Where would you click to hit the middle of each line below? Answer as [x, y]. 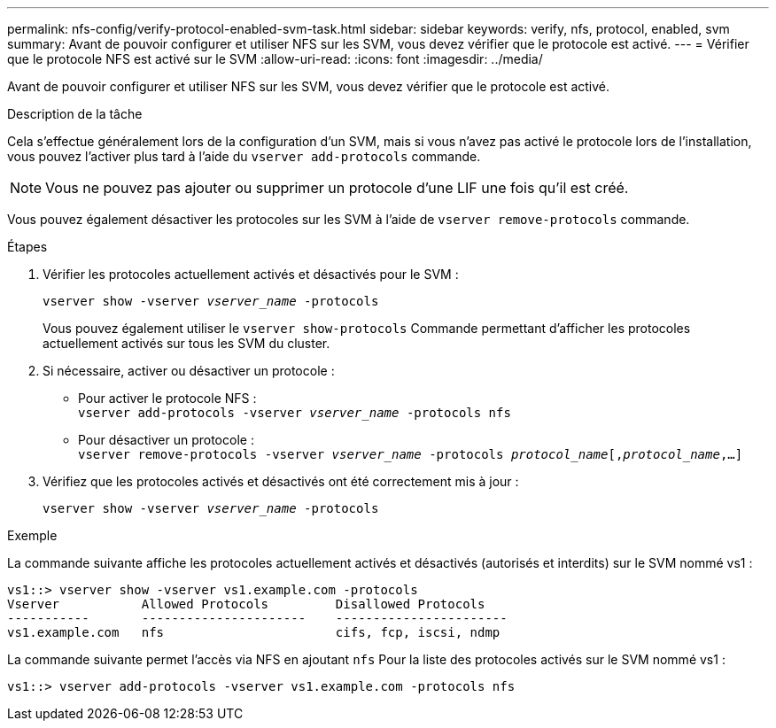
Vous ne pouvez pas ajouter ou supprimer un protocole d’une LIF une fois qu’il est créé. [337, 188]
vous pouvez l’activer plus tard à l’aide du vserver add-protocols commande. [244, 156]
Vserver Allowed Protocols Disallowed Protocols [246, 604]
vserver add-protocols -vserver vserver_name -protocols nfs [295, 413]
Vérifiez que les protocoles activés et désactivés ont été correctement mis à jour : [281, 481]
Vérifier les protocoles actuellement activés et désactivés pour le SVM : [251, 274]
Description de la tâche [75, 114]
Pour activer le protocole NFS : [167, 398]
